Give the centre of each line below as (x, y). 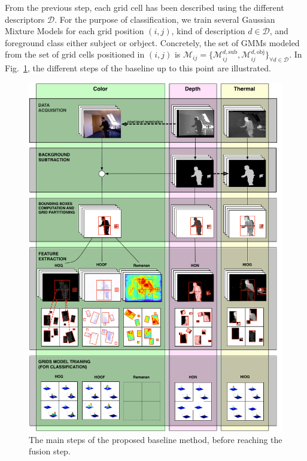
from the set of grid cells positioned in (75, 54)
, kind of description (208, 31)
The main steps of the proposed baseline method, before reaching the (156, 439)
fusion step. (50, 451)
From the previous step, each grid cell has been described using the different (145, 7)
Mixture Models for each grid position (75, 31)
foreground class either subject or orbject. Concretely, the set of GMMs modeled (152, 42)
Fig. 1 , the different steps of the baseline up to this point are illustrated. (138, 68)
